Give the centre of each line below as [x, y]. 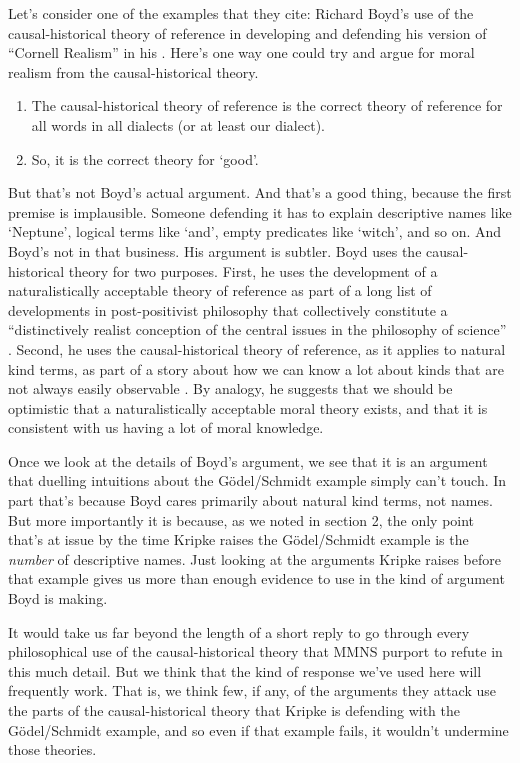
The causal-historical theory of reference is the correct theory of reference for [267, 105]
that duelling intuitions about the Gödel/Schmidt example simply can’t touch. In [257, 480]
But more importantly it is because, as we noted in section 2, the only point [241, 519]
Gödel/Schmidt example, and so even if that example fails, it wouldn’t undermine [258, 729]
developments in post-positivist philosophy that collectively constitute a [228, 309]
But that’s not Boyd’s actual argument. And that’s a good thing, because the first [260, 192]
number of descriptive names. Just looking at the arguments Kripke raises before [254, 558]
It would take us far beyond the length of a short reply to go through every [239, 631]
